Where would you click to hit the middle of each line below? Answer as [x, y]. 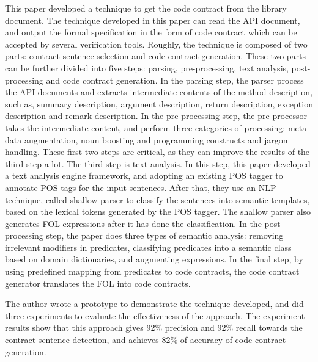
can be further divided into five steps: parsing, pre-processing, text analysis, [147, 67]
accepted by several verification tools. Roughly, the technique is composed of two [156, 44]
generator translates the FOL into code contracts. [98, 283]
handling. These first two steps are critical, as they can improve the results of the [157, 152]
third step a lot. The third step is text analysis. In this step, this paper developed [158, 163]
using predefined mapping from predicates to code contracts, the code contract [152, 271]
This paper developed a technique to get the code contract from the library [146, 8]
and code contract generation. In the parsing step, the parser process [175, 80]
